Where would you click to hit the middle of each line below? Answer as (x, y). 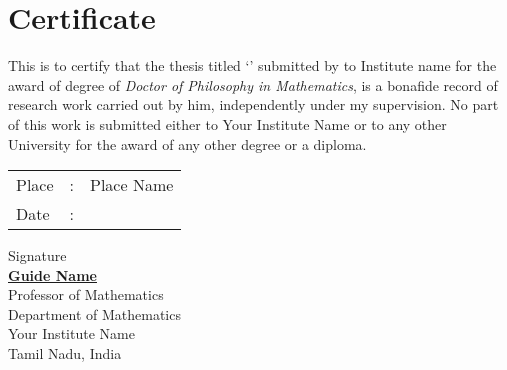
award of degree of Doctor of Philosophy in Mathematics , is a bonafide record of (253, 84)
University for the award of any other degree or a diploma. (187, 143)
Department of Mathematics (94, 313)
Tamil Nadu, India (65, 353)
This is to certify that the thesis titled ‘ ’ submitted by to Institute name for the (252, 65)
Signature (37, 255)
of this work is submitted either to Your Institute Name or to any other (227, 123)
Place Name (132, 185)
